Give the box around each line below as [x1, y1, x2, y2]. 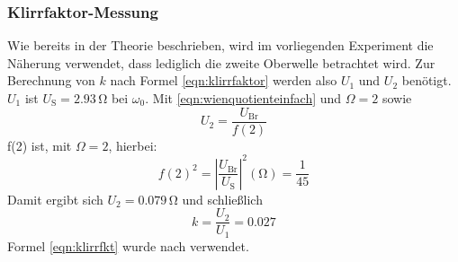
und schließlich [182, 189, 263, 208]
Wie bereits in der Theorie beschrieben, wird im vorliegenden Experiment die [7, 36, 434, 55]
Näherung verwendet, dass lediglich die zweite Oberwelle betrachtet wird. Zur [7, 53, 436, 72]
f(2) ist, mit [7, 135, 72, 154]
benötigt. [401, 71, 452, 90]
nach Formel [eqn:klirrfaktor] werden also [110, 71, 337, 90]
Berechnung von [7, 71, 95, 90]
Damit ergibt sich [7, 189, 103, 208]
